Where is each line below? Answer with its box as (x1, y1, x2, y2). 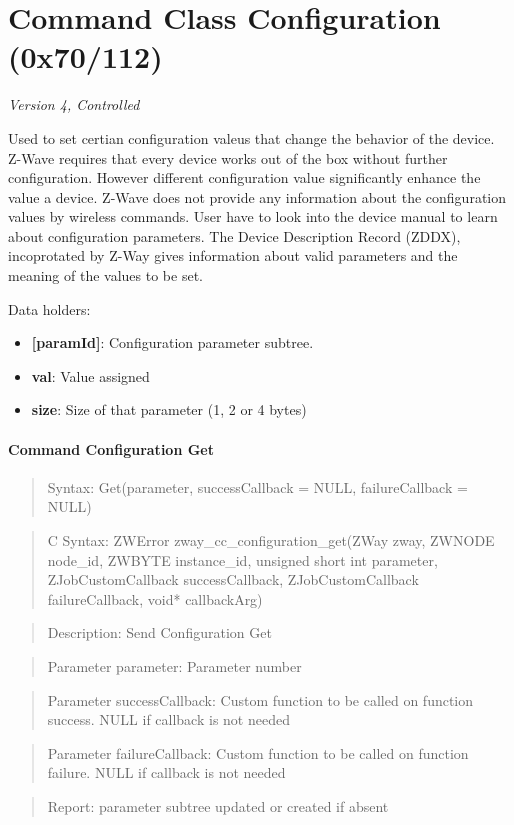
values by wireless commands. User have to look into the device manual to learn (8, 206, 498, 227)
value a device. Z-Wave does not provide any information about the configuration (8, 186, 507, 207)
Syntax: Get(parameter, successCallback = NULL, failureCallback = (47, 476, 468, 497)
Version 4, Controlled (8, 94, 140, 115)
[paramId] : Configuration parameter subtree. (31, 332, 314, 353)
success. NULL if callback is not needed (47, 709, 290, 730)
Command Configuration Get (8, 438, 214, 459)
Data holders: (8, 298, 91, 319)
